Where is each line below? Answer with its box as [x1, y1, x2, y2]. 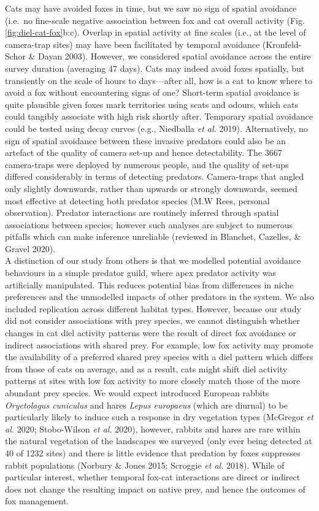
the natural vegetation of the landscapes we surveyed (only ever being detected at [5, 434, 312, 447]
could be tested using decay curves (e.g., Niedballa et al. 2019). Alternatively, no [5, 121, 308, 134]
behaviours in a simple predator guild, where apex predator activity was [5, 266, 276, 279]
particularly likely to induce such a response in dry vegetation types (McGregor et [5, 410, 313, 423]
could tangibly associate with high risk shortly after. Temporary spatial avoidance [5, 110, 313, 123]
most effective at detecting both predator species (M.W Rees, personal [5, 194, 270, 207]
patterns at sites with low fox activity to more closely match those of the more [5, 374, 301, 387]
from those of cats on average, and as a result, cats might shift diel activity [5, 362, 288, 375]
